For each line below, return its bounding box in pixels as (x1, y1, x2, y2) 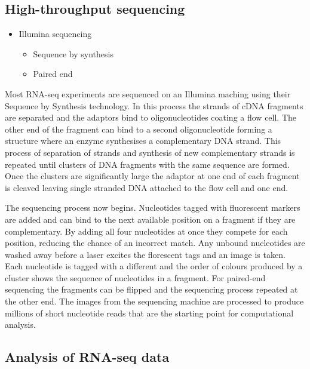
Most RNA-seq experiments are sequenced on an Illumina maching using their (5, 87, 291, 100)
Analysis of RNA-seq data (5, 348, 170, 366)
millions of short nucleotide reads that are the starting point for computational (5, 306, 294, 319)
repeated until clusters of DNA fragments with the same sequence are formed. (5, 158, 290, 170)
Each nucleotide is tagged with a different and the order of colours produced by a (5, 260, 303, 272)
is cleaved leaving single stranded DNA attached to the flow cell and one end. (5, 181, 288, 193)
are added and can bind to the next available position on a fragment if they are (5, 213, 296, 225)
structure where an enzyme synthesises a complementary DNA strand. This (5, 134, 281, 147)
